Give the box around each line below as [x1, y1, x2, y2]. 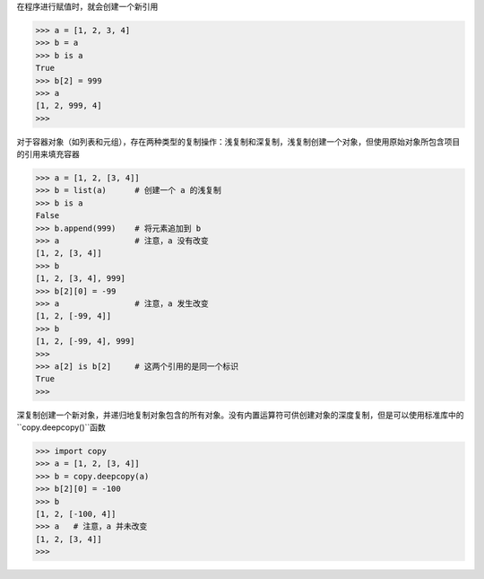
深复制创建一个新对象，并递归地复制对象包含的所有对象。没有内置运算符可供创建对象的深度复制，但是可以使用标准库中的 [16, 409, 464, 420]
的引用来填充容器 [16, 149, 80, 160]
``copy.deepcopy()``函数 [16, 422, 107, 433]
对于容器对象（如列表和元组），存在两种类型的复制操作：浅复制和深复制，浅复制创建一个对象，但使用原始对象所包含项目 [16, 136, 461, 147]
